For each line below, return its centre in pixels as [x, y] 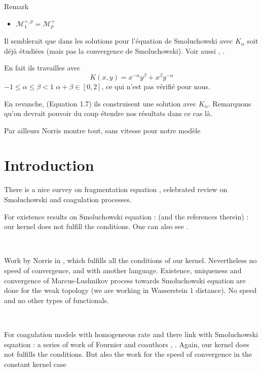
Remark [16, 6]
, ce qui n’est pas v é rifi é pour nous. [156, 86]
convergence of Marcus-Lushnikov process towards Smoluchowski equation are [125, 280]
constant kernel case [35, 364]
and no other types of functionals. [57, 300]
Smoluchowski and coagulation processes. [68, 199]
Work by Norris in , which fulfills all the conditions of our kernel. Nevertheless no [130, 260]
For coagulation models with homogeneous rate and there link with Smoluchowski [131, 334]
